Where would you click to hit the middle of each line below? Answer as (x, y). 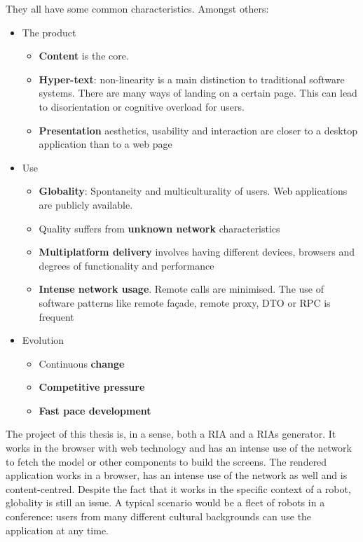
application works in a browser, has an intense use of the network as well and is (177, 475)
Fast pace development (95, 410)
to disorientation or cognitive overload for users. (142, 106)
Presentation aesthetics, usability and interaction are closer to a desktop (198, 130)
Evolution (43, 340)
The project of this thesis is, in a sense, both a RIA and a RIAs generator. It (171, 434)
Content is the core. (84, 56)
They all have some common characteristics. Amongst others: (137, 8)
